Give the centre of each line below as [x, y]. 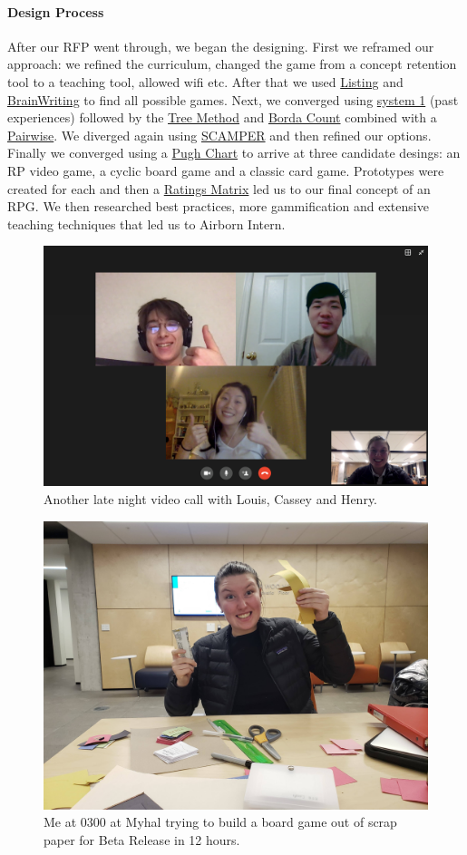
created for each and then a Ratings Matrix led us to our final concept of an [219, 188]
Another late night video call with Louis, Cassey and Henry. [211, 498]
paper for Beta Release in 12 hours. [142, 839]
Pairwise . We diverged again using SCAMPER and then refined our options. [219, 135]
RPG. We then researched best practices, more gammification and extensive [218, 206]
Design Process [56, 11]
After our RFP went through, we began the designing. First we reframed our [221, 46]
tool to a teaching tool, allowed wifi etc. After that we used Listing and [205, 81]
